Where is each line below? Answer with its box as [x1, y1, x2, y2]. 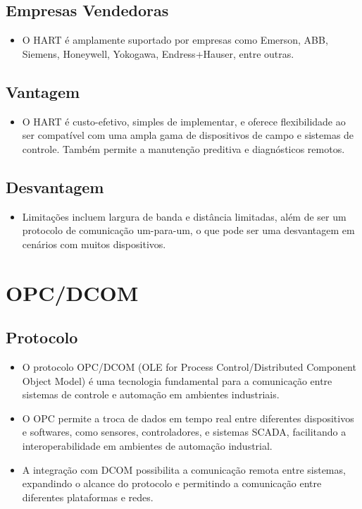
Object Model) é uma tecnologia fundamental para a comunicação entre [22, 373, 332, 388]
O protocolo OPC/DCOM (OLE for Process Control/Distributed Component [22, 359, 356, 374]
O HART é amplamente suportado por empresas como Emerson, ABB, [22, 32, 328, 47]
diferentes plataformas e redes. [22, 489, 154, 504]
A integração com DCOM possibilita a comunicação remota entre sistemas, [22, 462, 346, 477]
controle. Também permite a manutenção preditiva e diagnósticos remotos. [22, 141, 345, 156]
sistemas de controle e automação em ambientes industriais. [22, 387, 280, 402]
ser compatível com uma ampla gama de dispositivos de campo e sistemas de [22, 128, 354, 142]
